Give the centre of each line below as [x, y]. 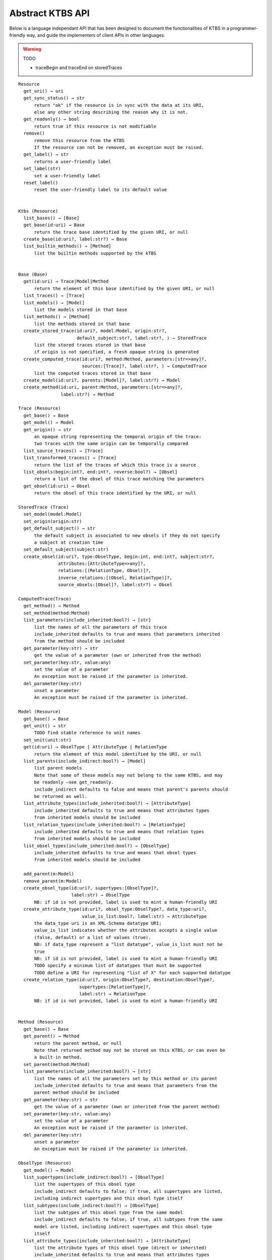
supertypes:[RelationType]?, [115, 987]
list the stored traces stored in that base [90, 345]
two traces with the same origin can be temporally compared [111, 444]
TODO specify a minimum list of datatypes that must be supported [118, 966]
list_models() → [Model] [54, 303]
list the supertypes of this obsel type [85, 1184]
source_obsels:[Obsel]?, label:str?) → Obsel [115, 585]
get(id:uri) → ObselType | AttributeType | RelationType [95, 747]
